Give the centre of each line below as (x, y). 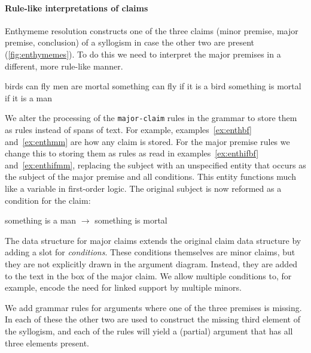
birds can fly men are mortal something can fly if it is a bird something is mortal (153, 86)
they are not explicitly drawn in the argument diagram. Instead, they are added (151, 263)
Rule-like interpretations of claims (77, 7)
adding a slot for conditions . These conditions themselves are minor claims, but (150, 252)
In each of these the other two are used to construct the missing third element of (153, 319)
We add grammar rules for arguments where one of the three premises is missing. (153, 307)
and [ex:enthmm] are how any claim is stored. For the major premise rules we (147, 141)
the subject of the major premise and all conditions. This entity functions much (150, 176)
